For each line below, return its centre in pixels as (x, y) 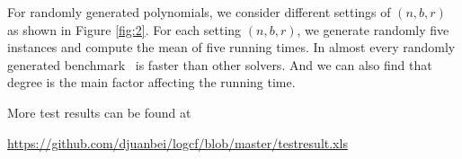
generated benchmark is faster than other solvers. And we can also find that (220, 64)
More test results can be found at (99, 112)
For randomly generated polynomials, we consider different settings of (199, 12)
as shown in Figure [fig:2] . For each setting (124, 29)
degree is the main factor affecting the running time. (151, 82)
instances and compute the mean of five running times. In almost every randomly (231, 47)
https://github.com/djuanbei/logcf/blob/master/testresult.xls (178, 142)
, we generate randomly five (373, 29)
